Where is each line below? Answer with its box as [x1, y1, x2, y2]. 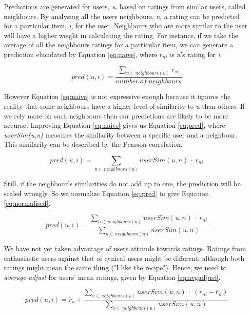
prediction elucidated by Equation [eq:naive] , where [4, 49, 157, 59]
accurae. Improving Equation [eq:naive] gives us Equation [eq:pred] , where [4, 120, 225, 130]
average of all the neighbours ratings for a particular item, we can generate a [4, 39, 233, 50]
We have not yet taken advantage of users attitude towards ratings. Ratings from [4, 243, 246, 253]
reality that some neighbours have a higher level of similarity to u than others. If [4, 101, 245, 111]
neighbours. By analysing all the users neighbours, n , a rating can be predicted [4, 11, 240, 21]
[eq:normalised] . [4, 197, 51, 208]
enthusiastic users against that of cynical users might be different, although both [4, 253, 245, 263]
